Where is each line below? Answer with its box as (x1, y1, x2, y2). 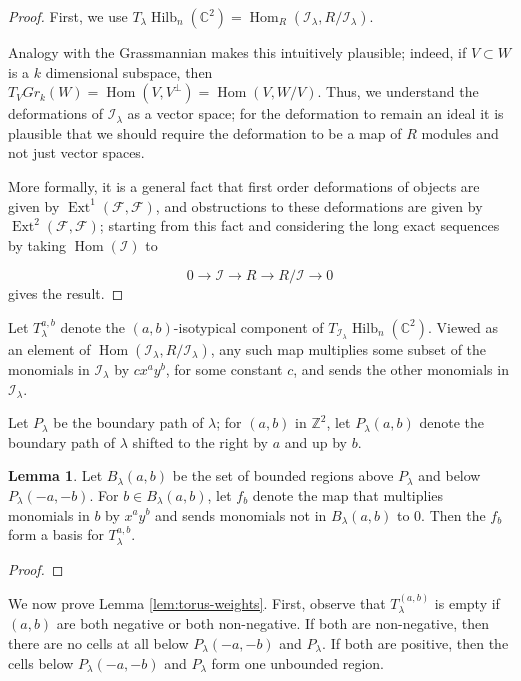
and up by (284, 431, 347, 452)
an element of (8, 338, 91, 359)
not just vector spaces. (8, 142, 145, 163)
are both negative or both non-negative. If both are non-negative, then (56, 613, 489, 634)
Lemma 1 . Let (8, 465, 103, 486)
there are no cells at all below (8, 632, 189, 653)
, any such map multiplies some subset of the (210, 338, 487, 359)
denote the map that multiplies (252, 484, 444, 505)
